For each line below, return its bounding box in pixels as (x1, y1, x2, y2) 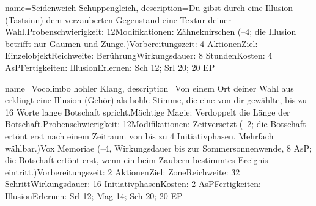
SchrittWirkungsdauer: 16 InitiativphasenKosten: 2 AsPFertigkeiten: (5, 177, 261, 190)
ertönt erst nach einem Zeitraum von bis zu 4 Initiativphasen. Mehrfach (5, 129, 274, 142)
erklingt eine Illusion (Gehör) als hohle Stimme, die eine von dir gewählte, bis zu (5, 94, 307, 106)
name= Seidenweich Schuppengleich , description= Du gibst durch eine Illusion (5, 1, 293, 13)
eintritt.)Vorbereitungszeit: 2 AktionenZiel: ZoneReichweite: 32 (5, 165, 240, 178)
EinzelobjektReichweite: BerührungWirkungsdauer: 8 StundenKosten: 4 (5, 49, 273, 62)
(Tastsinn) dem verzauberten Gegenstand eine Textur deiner (5, 13, 231, 26)
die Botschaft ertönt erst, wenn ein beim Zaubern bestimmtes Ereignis (5, 153, 268, 166)
